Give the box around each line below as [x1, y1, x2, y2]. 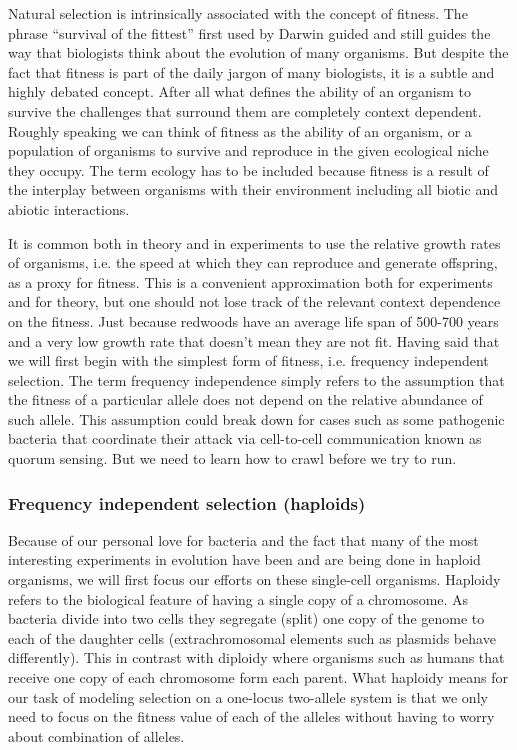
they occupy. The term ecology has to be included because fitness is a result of [8, 159, 489, 180]
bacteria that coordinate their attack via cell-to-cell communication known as [8, 428, 482, 449]
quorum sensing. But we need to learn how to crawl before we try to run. [8, 448, 457, 469]
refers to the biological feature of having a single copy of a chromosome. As [8, 588, 469, 609]
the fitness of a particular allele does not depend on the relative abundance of [8, 389, 483, 410]
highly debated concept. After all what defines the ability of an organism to [8, 81, 472, 102]
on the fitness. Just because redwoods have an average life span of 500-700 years [8, 310, 499, 331]
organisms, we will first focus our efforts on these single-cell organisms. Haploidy [8, 569, 501, 590]
